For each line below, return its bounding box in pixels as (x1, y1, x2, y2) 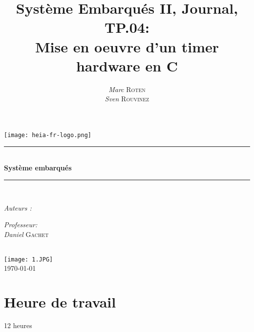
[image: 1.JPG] (4, 256, 53, 263)
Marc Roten (108, 84, 146, 94)
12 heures (4, 320, 32, 331)
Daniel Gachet (4, 229, 49, 239)
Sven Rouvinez (105, 94, 149, 104)
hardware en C (76, 55, 178, 75)
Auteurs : (4, 203, 32, 213)
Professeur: (4, 219, 38, 229)
